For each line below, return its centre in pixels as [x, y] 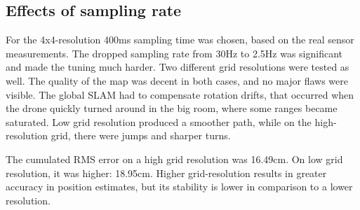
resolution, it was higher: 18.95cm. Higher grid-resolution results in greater [166, 173]
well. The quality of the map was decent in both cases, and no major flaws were [177, 80]
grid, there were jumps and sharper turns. [141, 135]
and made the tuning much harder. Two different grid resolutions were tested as [178, 67]
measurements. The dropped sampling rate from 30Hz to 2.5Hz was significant [174, 53]
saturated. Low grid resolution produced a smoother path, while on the [159, 121]
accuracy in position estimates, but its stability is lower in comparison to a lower [179, 187]
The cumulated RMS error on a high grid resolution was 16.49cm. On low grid [174, 159]
